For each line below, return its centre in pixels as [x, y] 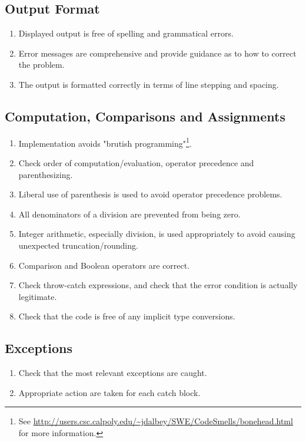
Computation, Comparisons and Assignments [145, 116]
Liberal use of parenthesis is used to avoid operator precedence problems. [150, 194]
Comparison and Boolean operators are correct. [104, 265]
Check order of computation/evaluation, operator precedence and [136, 163]
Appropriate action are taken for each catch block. [109, 392]
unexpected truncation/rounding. [78, 245]
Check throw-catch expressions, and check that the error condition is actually [158, 285]
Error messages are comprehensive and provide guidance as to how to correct [157, 53]
